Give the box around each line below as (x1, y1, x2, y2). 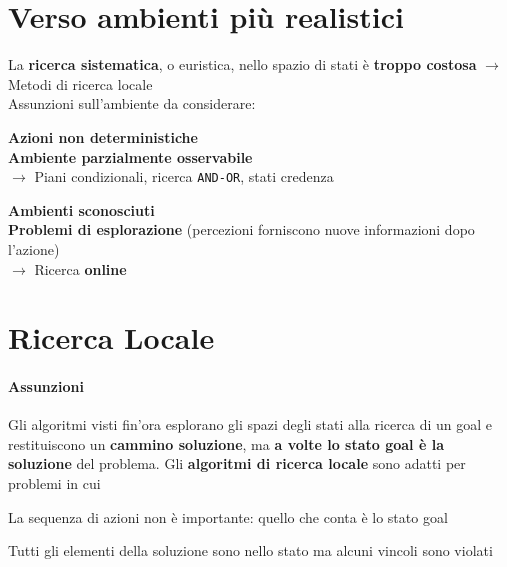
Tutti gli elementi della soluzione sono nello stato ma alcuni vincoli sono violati (8, 540, 493, 561)
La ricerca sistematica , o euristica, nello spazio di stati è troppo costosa (8, 54, 477, 75)
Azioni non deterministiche (8, 126, 198, 147)
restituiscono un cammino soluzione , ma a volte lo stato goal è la (8, 433, 444, 454)
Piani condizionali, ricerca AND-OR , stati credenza (34, 166, 334, 187)
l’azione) (8, 238, 60, 259)
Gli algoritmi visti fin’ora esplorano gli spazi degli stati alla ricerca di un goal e (8, 414, 493, 435)
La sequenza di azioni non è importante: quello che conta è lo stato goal (8, 506, 448, 527)
